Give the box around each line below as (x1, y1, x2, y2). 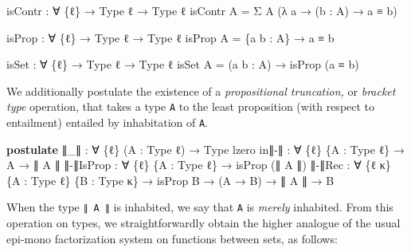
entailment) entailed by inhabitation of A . (6, 114, 208, 131)
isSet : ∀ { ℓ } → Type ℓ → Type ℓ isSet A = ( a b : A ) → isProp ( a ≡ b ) (6, 56, 359, 73)
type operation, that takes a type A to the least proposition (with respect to (6, 98, 375, 115)
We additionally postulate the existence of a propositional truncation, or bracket (6, 82, 396, 99)
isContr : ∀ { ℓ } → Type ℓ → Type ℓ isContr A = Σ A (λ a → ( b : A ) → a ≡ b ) (6, 2, 397, 18)
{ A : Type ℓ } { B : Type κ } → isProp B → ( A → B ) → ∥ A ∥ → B (6, 171, 335, 188)
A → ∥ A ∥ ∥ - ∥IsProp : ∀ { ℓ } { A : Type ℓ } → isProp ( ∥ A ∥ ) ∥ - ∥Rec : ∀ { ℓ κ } (6, 156, 391, 173)
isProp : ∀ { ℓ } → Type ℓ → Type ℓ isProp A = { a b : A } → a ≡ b (6, 29, 335, 45)
